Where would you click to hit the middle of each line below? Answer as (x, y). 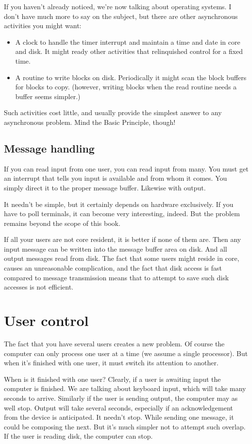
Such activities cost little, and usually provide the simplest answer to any (113, 112)
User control (46, 320)
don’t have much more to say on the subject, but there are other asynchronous (121, 16)
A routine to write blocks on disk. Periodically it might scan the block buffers (131, 77)
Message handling (49, 148)
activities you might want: (43, 26)
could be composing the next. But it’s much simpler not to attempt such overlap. (125, 426)
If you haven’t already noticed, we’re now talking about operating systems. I (118, 6)
